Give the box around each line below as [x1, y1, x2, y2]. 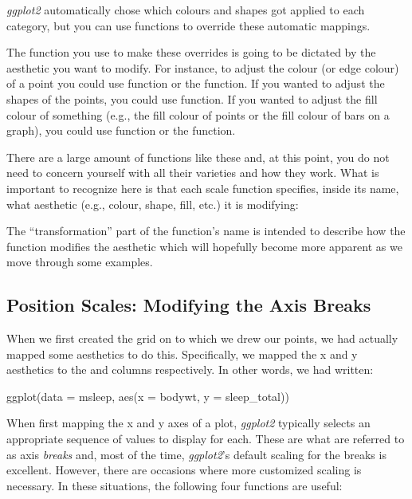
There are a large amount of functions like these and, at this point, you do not [6, 148, 390, 165]
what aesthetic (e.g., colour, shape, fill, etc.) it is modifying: [6, 195, 299, 212]
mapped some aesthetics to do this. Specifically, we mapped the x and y [6, 345, 358, 362]
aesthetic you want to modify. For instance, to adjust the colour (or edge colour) [6, 59, 399, 76]
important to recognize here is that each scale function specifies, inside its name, [6, 179, 399, 196]
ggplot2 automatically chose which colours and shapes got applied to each [6, 2, 365, 18]
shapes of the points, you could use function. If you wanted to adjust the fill [6, 90, 378, 107]
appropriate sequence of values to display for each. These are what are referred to [6, 430, 405, 447]
